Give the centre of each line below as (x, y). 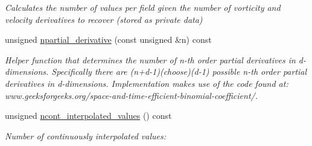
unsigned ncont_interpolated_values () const (88, 116)
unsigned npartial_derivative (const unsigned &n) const (108, 40)
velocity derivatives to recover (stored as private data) (104, 19)
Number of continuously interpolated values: (85, 135)
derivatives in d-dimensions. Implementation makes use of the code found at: (147, 83)
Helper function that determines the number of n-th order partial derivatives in (150, 59)
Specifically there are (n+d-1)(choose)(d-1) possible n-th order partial (179, 71)
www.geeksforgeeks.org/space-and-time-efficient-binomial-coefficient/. (132, 95)
